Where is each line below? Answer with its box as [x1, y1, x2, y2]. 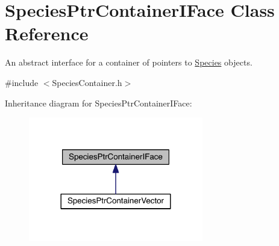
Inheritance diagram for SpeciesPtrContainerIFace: [5, 96, 192, 109]
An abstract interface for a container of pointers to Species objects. [5, 56, 252, 69]
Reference [5, 21, 89, 46]
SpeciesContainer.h [52, 76, 122, 88]
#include [5, 76, 39, 88]
